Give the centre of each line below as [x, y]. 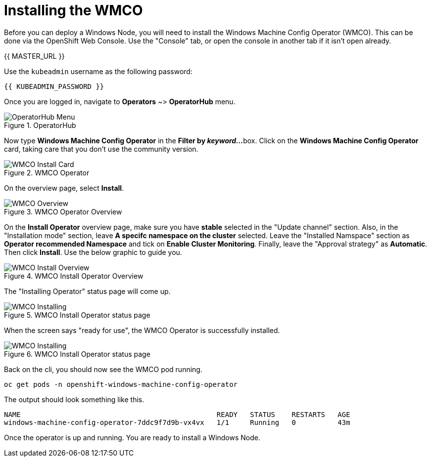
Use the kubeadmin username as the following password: [98, 71]
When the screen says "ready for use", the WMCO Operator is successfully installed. [142, 330]
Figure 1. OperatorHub [40, 125]
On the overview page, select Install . [64, 188]
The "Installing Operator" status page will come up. [87, 291]
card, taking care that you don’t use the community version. [101, 149]
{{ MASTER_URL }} [34, 56]
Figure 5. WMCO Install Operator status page [77, 315]
